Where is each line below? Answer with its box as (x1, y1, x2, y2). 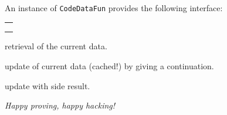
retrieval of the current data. (5, 40, 107, 52)
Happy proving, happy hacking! (5, 99, 116, 111)
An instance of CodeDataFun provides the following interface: (5, 2, 223, 13)
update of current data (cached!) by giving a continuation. (5, 60, 214, 72)
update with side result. (5, 79, 90, 92)
